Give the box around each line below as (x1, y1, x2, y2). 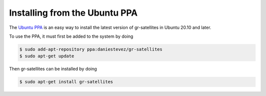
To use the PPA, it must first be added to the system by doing (9, 33, 133, 39)
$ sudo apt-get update (19, 53, 74, 59)
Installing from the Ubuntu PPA (9, 7, 138, 18)
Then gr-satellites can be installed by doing (9, 66, 97, 72)
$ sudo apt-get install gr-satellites (19, 79, 113, 85)
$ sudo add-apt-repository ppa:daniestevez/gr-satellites (19, 47, 163, 52)
